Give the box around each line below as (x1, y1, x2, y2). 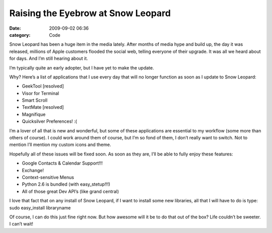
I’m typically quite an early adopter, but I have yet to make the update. (9, 64, 155, 70)
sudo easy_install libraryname (9, 204, 71, 211)
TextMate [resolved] (22, 104, 64, 110)
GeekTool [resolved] (22, 83, 64, 89)
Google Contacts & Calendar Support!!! (22, 160, 103, 166)
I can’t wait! (9, 221, 34, 227)
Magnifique (22, 111, 46, 117)
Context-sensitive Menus (22, 174, 74, 180)
